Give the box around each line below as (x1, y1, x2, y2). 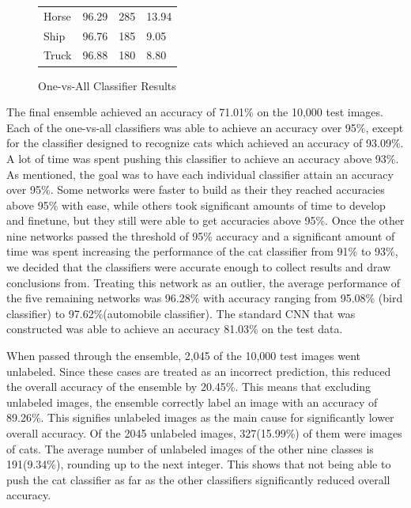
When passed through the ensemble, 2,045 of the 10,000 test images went (6, 347, 360, 364)
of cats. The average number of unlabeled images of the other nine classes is (6, 440, 374, 457)
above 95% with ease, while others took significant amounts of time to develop (6, 196, 386, 213)
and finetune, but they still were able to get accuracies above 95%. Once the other (6, 212, 405, 229)
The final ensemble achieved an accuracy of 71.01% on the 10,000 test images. (6, 104, 383, 120)
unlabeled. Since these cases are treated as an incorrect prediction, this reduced (6, 362, 391, 379)
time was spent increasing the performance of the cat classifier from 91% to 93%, (6, 243, 398, 260)
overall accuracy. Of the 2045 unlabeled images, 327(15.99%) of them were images (6, 425, 402, 441)
